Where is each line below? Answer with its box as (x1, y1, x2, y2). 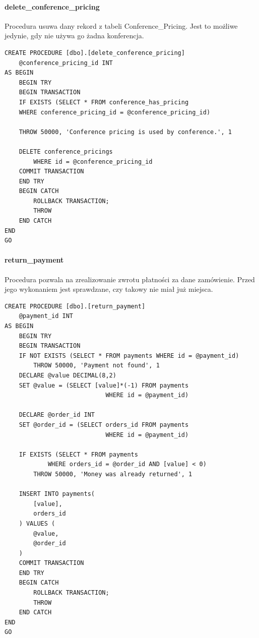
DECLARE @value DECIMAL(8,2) (19, 372, 116, 379)
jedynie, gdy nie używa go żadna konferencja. (5, 30, 144, 41)
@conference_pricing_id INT (19, 59, 113, 67)
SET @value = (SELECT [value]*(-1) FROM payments (19, 381, 189, 389)
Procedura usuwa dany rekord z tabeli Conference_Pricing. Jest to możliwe (5, 20, 238, 31)
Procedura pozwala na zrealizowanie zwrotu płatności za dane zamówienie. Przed (5, 274, 255, 284)
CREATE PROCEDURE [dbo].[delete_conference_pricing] (5, 49, 185, 56)
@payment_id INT (19, 312, 74, 320)
